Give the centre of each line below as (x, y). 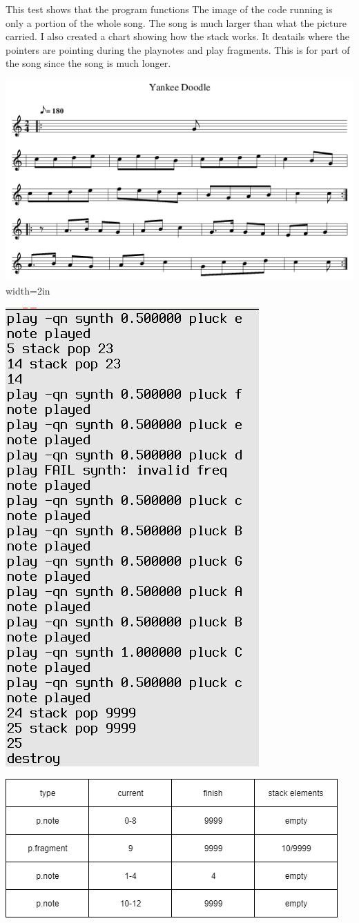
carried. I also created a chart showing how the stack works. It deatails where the (177, 36)
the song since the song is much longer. (88, 63)
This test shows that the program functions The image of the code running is (169, 9)
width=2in (28, 290)
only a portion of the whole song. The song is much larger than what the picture (176, 22)
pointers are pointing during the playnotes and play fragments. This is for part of (178, 49)
